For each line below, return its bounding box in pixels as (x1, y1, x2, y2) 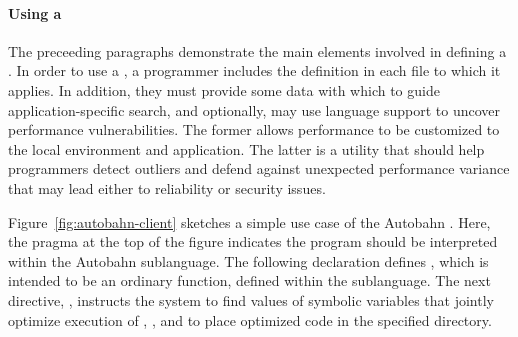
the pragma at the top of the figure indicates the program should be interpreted (8, 231, 498, 252)
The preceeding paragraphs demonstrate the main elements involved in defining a (8, 40, 507, 61)
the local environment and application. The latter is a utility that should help (8, 138, 485, 159)
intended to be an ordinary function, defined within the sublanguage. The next (8, 270, 491, 291)
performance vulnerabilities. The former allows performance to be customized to (8, 119, 500, 140)
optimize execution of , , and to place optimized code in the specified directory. (8, 309, 492, 330)
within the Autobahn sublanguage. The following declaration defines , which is (8, 250, 489, 271)
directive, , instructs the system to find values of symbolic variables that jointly (8, 289, 494, 310)
